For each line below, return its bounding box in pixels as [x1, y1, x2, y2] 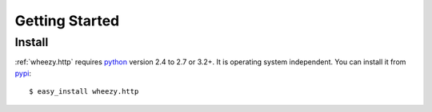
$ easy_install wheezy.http [29, 87, 139, 96]
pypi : [14, 68, 32, 78]
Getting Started [14, 12, 120, 29]
